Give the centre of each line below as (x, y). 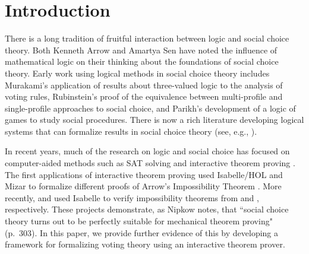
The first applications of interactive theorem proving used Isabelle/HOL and (144, 174)
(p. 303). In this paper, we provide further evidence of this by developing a (142, 232)
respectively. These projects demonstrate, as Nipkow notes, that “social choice (147, 209)
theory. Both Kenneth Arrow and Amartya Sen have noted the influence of (141, 50)
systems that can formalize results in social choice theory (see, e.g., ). (131, 131)
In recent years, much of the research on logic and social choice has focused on (147, 151)
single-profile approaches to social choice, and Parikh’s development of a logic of (150, 108)
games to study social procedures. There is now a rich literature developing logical (154, 120)
